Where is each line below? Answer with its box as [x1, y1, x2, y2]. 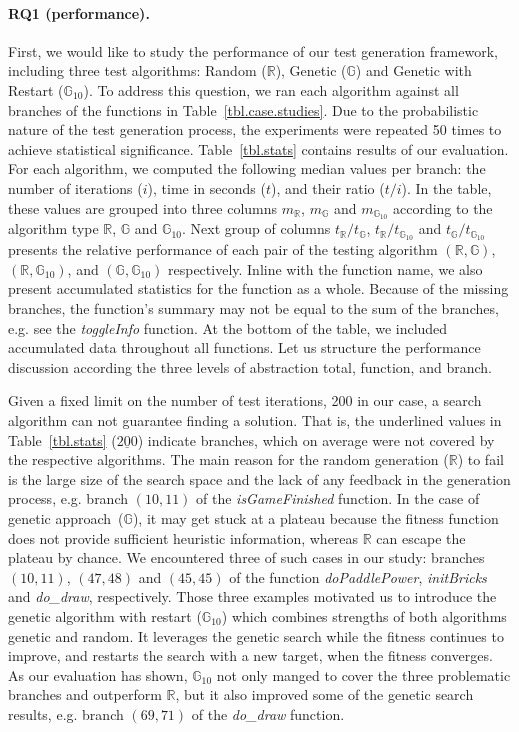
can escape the [376, 527, 466, 548]
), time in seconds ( [147, 177, 266, 198]
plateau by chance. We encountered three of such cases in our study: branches [8, 547, 485, 568]
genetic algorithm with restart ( [8, 605, 202, 626]
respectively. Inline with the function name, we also [168, 258, 483, 279]
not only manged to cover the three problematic [216, 664, 511, 685]
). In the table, [401, 177, 492, 198]
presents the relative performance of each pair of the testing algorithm [8, 239, 438, 260]
